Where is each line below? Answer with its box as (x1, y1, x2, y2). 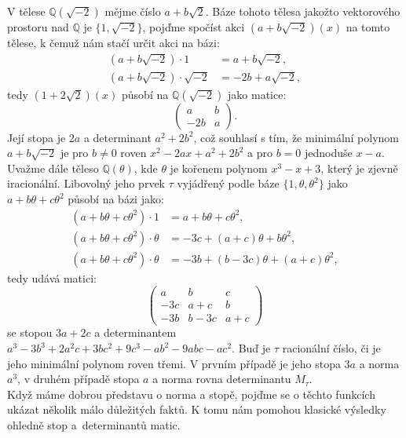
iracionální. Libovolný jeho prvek (7, 175, 165, 192)
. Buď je (232, 340, 271, 356)
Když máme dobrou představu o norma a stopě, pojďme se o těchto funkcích (7, 385, 375, 402)
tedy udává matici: (7, 269, 97, 286)
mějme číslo (104, 3, 161, 19)
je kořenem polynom (170, 159, 268, 176)
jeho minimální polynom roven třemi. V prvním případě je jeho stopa (7, 355, 341, 371)
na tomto (346, 19, 390, 35)
